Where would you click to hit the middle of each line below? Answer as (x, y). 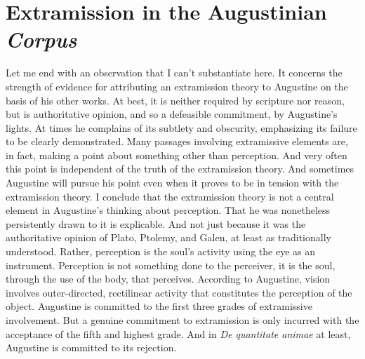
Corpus (41, 39)
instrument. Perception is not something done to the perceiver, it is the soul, (171, 265)
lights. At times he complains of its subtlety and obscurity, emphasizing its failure (181, 127)
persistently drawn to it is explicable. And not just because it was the (156, 223)
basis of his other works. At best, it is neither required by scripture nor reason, (175, 100)
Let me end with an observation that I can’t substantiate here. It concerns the (174, 73)
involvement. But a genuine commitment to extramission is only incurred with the (182, 320)
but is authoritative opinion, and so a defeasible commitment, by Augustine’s (172, 114)
